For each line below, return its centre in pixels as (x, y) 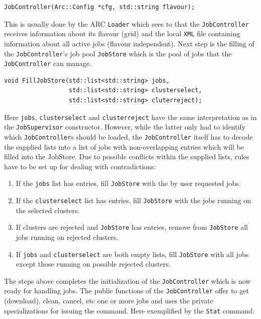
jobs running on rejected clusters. (67, 237)
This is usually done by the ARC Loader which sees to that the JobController (126, 23)
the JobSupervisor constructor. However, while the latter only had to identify (125, 127)
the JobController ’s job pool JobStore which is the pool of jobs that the (118, 53)
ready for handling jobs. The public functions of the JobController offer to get (126, 291)
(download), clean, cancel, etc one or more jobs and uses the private (109, 301)
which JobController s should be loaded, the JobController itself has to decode (128, 136)
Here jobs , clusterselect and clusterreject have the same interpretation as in (130, 117)
